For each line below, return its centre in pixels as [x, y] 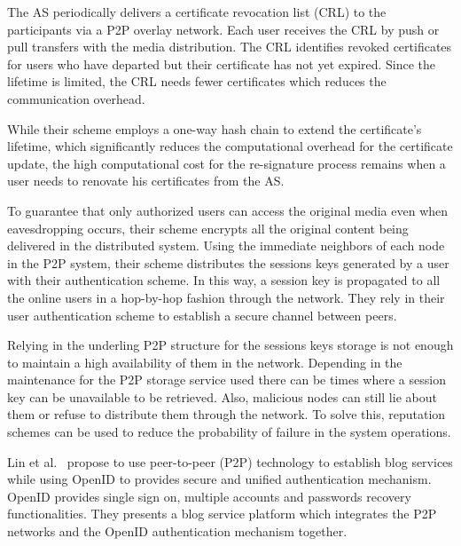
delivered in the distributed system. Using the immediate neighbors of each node [226, 245]
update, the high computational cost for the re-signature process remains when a [227, 163]
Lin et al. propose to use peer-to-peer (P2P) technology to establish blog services [230, 461]
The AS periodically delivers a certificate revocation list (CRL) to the [197, 12]
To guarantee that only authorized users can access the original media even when [228, 210]
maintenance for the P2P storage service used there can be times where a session [227, 380]
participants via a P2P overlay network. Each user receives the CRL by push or [223, 29]
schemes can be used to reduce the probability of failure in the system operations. [229, 432]
